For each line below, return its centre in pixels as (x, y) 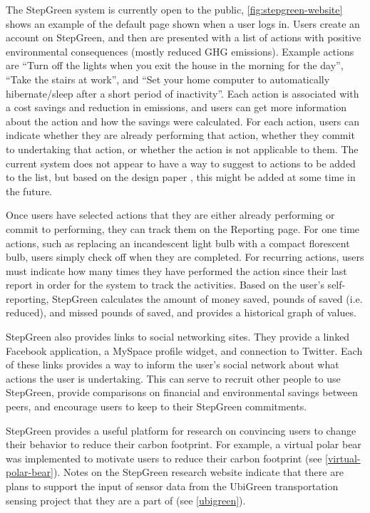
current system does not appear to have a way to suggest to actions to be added (181, 163)
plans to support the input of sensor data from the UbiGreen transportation (172, 486)
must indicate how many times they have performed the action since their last (176, 270)
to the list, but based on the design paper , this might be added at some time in (181, 177)
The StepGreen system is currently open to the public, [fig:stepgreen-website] (174, 9)
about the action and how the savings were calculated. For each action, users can (183, 121)
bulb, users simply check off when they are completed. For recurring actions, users (185, 257)
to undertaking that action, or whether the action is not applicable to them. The (182, 149)
